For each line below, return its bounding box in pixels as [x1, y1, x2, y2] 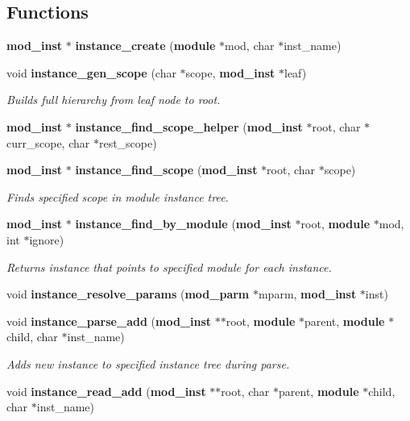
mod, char [224, 37, 275, 54]
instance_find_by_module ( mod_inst [75, 215, 292, 232]
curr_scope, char [6, 134, 90, 151]
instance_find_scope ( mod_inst [75, 161, 258, 178]
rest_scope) [98, 134, 157, 151]
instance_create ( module [75, 37, 216, 54]
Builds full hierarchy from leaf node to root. [6, 91, 221, 108]
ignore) [29, 231, 64, 248]
